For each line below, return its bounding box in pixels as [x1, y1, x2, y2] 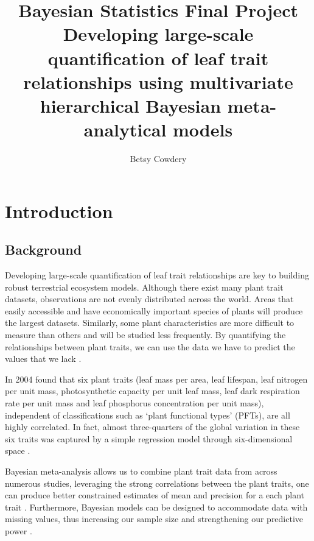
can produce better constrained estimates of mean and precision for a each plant [5, 489, 305, 501]
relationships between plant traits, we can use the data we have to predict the [5, 340, 295, 353]
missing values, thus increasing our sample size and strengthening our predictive [5, 512, 304, 525]
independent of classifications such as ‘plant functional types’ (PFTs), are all [5, 408, 290, 421]
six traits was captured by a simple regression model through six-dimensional [5, 432, 293, 445]
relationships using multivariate [23, 69, 293, 94]
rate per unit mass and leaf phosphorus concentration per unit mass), [5, 396, 264, 409]
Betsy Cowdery [130, 152, 187, 165]
